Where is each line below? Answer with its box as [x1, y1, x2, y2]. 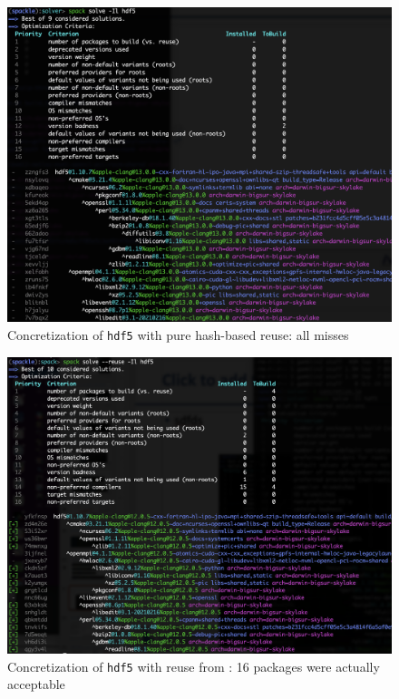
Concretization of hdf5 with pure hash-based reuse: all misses [7, 325, 349, 344]
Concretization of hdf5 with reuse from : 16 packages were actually [7, 656, 380, 675]
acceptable [7, 675, 65, 694]
